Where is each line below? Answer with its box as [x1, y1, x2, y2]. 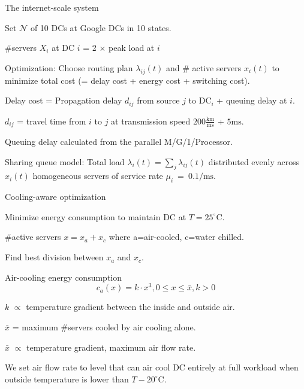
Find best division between [5, 251, 104, 263]
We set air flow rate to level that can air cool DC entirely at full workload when [5, 361, 299, 373]
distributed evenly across [208, 155, 300, 168]
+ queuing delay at [216, 94, 287, 107]
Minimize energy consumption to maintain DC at [5, 210, 186, 223]
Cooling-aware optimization [5, 190, 106, 203]
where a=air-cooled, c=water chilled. [109, 230, 244, 243]
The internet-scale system [5, 1, 99, 13]
